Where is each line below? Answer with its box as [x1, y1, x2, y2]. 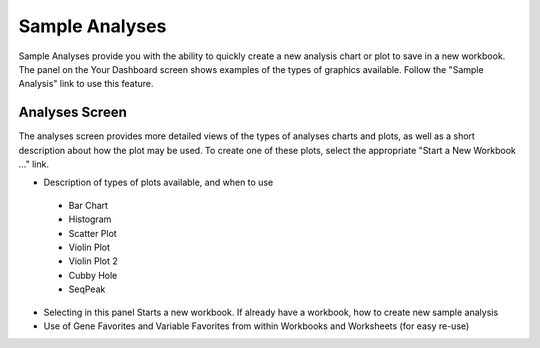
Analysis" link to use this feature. [18, 78, 154, 90]
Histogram [68, 213, 112, 225]
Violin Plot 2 [68, 255, 119, 267]
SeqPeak [68, 283, 106, 295]
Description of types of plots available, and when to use [43, 176, 274, 189]
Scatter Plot [68, 227, 117, 239]
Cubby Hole [68, 269, 118, 281]
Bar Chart [68, 199, 109, 211]
